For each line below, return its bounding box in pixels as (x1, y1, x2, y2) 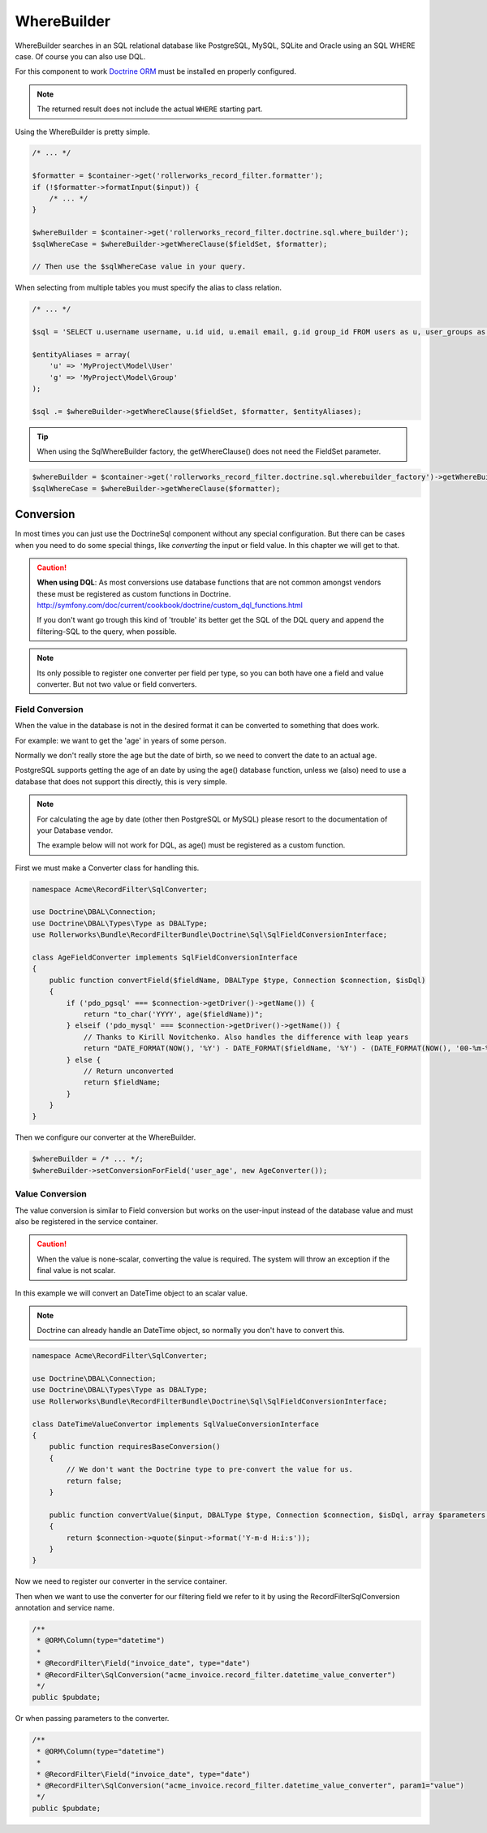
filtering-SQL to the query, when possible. (37, 626, 178, 636)
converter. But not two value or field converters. (37, 679, 197, 689)
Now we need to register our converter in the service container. (15, 1576, 227, 1586)
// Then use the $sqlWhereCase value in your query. (32, 262, 247, 271)
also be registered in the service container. (15, 1216, 158, 1226)
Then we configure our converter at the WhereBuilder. (15, 1132, 196, 1142)
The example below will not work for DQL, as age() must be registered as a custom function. (37, 840, 346, 850)
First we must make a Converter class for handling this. (15, 863, 200, 873)
